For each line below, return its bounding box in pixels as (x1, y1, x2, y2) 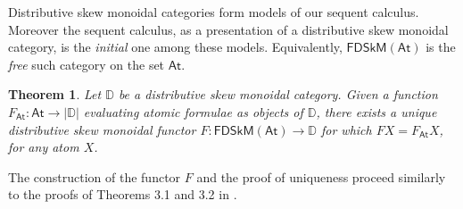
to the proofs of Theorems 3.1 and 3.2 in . (8, 185, 237, 204)
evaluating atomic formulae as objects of (83, 102, 303, 121)
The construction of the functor (8, 167, 181, 186)
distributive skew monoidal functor (8, 120, 196, 138)
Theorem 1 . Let (8, 85, 102, 104)
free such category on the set (8, 54, 165, 73)
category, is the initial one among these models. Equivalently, (8, 38, 343, 56)
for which (320, 120, 372, 138)
